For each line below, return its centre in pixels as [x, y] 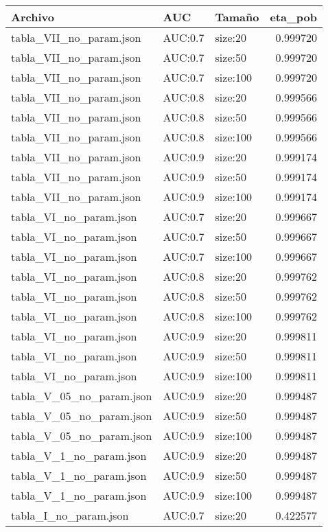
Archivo [33, 17]
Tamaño [237, 17]
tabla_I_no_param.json [70, 515]
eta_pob [294, 17]
